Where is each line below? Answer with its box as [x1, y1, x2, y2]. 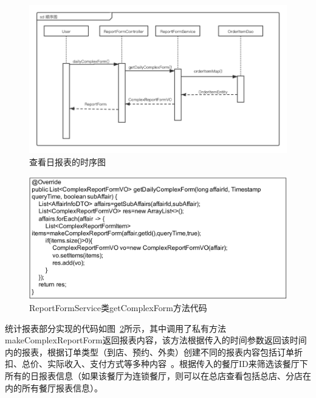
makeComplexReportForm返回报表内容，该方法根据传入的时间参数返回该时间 [5, 334, 307, 346]
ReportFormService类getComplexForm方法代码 [29, 301, 207, 314]
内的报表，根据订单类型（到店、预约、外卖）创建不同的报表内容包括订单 [5, 345, 294, 358]
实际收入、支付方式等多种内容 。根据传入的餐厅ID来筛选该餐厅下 [47, 357, 308, 370]
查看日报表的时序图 [29, 155, 106, 168]
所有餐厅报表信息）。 [21, 381, 103, 394]
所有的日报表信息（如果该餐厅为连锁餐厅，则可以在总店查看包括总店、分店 [5, 369, 303, 382]
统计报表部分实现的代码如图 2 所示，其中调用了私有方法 [5, 321, 226, 334]
